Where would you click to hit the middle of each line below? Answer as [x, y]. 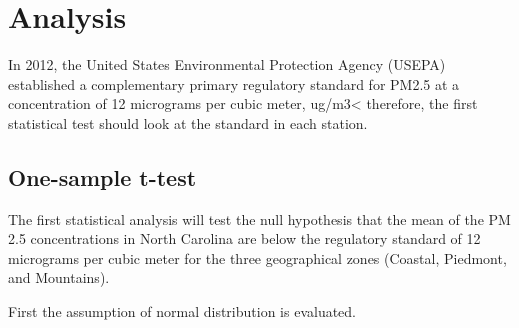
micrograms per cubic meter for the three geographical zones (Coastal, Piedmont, [257, 257]
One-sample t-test [102, 176]
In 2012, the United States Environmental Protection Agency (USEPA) [227, 64]
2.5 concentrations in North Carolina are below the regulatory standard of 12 [244, 238]
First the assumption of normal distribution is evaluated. [182, 311]
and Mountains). [59, 277]
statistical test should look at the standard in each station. [188, 122]
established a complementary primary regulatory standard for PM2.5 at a [234, 83]
